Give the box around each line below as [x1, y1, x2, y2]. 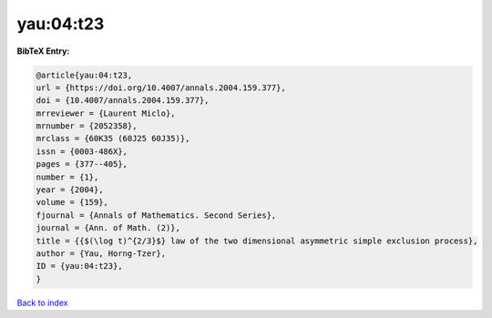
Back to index [16, 297, 68, 308]
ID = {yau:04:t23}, [36, 261, 123, 272]
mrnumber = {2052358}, [36, 121, 138, 131]
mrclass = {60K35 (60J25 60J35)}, [36, 133, 190, 144]
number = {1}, [36, 171, 99, 182]
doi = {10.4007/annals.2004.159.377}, [36, 96, 210, 106]
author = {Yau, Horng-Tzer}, [36, 249, 167, 259]
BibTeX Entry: [16, 46, 70, 56]
